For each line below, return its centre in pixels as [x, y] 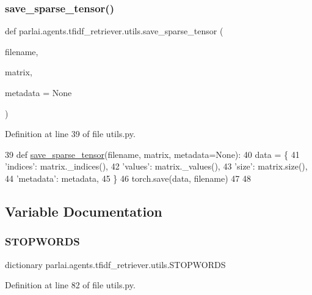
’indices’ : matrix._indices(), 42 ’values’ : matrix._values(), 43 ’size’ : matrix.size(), [156, 166]
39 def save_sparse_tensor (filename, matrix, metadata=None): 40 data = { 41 [152, 154]
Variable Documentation [84, 211]
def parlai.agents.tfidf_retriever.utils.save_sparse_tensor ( [114, 31]
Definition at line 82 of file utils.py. [70, 285]
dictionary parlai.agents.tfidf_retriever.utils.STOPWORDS [115, 264]
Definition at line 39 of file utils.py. [70, 134]
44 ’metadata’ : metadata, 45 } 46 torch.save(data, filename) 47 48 [128, 178]
